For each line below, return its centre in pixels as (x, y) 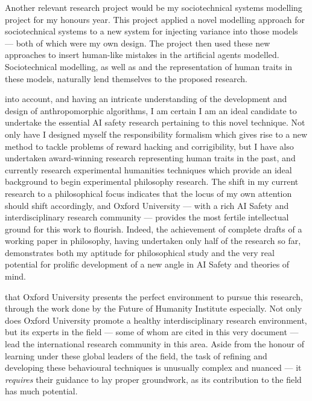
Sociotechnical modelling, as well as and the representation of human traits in (149, 66)
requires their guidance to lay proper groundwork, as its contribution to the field (153, 379)
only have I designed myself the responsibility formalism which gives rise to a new (156, 134)
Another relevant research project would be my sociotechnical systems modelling (154, 7)
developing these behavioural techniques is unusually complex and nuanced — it (153, 367)
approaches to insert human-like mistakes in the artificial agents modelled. (142, 55)
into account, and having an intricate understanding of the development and (146, 99)
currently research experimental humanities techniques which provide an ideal (148, 169)
